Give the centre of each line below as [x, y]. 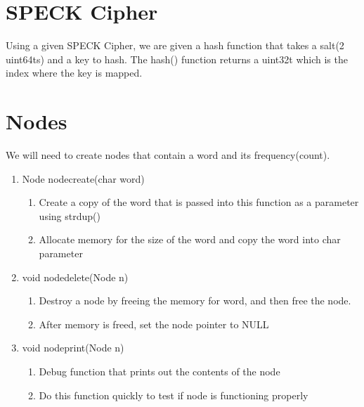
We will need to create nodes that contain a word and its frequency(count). [168, 155]
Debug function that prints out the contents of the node [160, 371]
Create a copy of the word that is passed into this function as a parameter [199, 202]
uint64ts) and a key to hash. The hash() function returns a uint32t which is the [177, 59]
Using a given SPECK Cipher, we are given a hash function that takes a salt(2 [175, 45]
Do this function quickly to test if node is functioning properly [174, 395]
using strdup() [70, 215]
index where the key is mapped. [74, 73]
